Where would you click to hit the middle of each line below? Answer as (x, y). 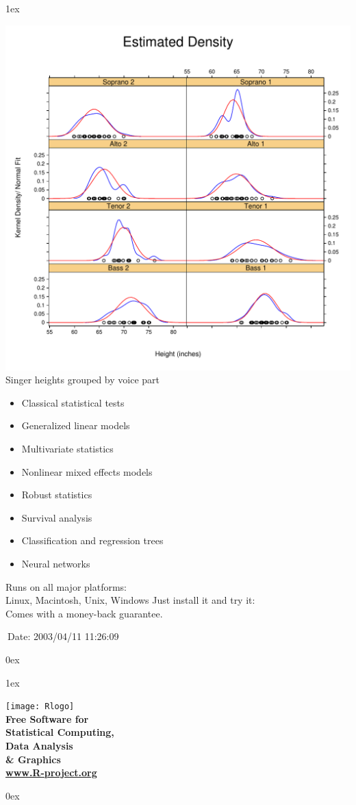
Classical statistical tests (73, 402)
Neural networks (56, 563)
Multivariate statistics (67, 448)
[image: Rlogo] (40, 707)
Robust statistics (57, 495)
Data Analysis (39, 745)
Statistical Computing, (60, 732)
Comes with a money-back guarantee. (84, 613)
